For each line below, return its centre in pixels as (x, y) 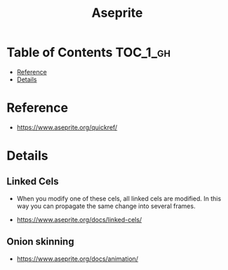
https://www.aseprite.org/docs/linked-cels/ (79, 219)
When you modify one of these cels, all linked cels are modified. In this (119, 198)
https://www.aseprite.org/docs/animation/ (77, 259)
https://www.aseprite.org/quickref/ (67, 127)
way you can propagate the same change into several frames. (106, 206)
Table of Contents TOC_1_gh (89, 52)
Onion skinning (40, 242)
